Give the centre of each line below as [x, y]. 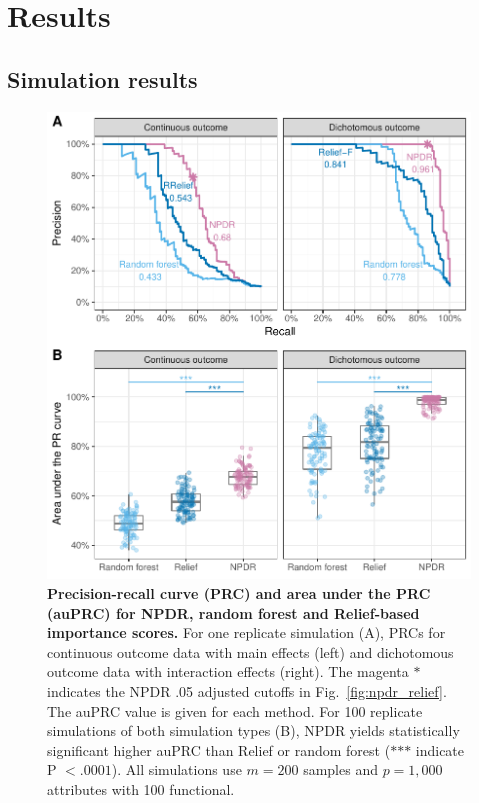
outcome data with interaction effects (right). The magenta [228, 671]
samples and [340, 769]
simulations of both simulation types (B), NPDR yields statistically [253, 730]
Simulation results [102, 78]
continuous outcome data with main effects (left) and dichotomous [250, 651]
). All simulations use [176, 769]
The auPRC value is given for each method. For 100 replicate [235, 710]
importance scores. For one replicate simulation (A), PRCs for [246, 632]
